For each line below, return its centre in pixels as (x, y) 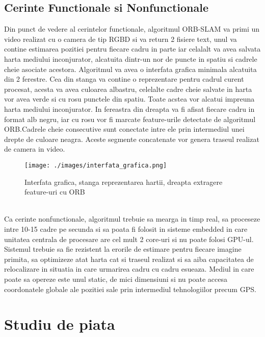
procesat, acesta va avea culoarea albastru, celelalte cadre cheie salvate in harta (128, 89)
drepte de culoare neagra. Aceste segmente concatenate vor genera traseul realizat (132, 139)
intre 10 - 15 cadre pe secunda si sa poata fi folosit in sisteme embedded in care (126, 228)
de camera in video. (35, 149)
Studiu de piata (60, 324)
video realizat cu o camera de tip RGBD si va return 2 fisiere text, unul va (121, 39)
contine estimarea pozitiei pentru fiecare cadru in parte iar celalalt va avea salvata (132, 49)
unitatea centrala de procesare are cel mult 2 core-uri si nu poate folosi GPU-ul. (129, 239)
